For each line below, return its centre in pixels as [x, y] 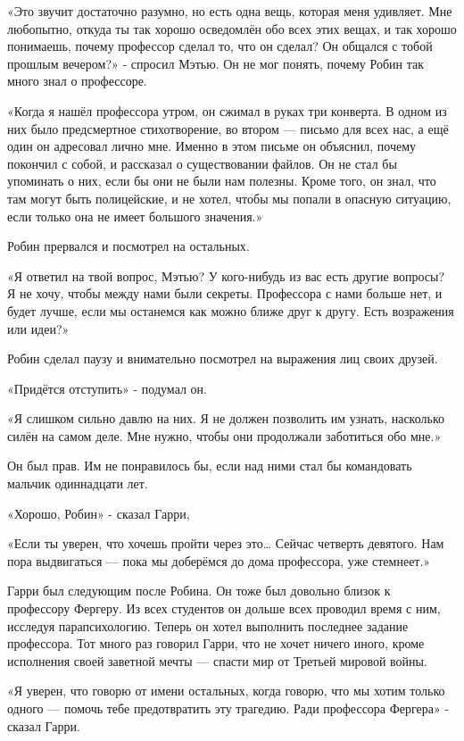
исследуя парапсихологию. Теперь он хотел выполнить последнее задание [208, 625]
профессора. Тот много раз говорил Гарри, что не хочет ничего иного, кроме [216, 643]
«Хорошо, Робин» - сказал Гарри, [99, 513]
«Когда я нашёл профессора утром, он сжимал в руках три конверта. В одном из [227, 110]
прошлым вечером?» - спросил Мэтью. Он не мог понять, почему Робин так [215, 63]
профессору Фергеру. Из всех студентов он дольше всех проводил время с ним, [224, 608]
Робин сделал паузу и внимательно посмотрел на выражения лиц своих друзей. [223, 358]
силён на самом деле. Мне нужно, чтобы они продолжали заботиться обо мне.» [224, 435]
